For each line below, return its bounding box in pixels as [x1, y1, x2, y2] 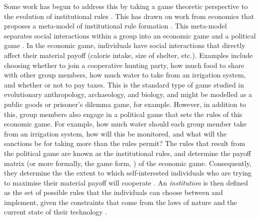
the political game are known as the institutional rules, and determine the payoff [4, 147, 251, 158]
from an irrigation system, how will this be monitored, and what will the [4, 128, 227, 138]
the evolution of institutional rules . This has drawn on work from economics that [4, 10, 254, 21]
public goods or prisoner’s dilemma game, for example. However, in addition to [4, 98, 246, 109]
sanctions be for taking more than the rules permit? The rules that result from [4, 138, 245, 148]
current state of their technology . [4, 206, 107, 217]
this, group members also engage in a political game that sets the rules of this [4, 108, 242, 119]
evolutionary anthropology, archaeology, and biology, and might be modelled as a [4, 89, 252, 99]
